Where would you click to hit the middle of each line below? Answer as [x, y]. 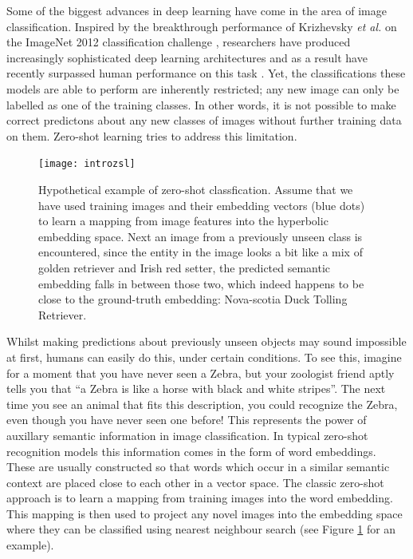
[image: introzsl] [87, 164]
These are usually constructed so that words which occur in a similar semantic [198, 467]
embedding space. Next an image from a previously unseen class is [201, 236]
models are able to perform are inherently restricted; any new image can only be [203, 88]
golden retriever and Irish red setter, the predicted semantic [185, 267]
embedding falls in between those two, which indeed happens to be [201, 283]
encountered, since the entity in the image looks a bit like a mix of [201, 252]
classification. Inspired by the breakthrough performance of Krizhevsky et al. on [202, 26]
